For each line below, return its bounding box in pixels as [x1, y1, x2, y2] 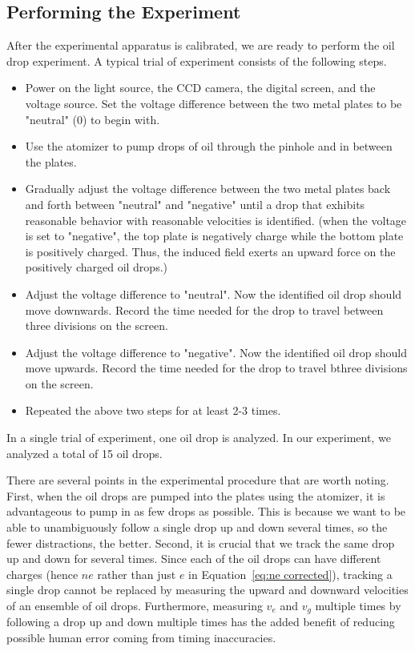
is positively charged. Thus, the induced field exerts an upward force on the [25, 243, 396, 259]
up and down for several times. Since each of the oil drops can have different [6, 550, 381, 567]
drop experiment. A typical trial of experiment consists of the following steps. [6, 52, 387, 69]
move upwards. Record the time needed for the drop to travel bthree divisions [25, 360, 408, 376]
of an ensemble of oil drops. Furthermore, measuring [6, 597, 263, 614]
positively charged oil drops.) [25, 259, 167, 275]
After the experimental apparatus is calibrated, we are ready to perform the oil [6, 37, 395, 54]
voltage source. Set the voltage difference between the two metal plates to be [25, 94, 402, 111]
